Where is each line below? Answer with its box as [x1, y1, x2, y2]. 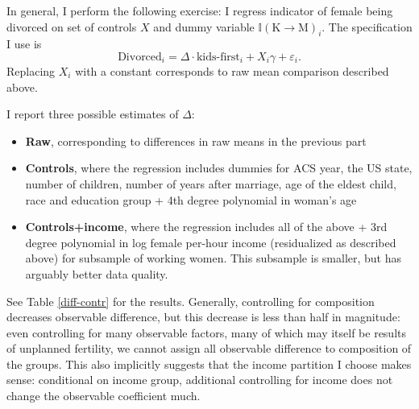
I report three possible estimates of [6, 105, 179, 122]
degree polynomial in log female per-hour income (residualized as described [25, 233, 396, 250]
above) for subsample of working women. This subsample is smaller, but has [25, 250, 402, 266]
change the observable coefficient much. [6, 387, 201, 404]
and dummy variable [153, 18, 255, 35]
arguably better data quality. [25, 265, 168, 282]
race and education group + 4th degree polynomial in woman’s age [25, 191, 357, 208]
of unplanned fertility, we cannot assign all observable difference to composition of [6, 340, 412, 357]
